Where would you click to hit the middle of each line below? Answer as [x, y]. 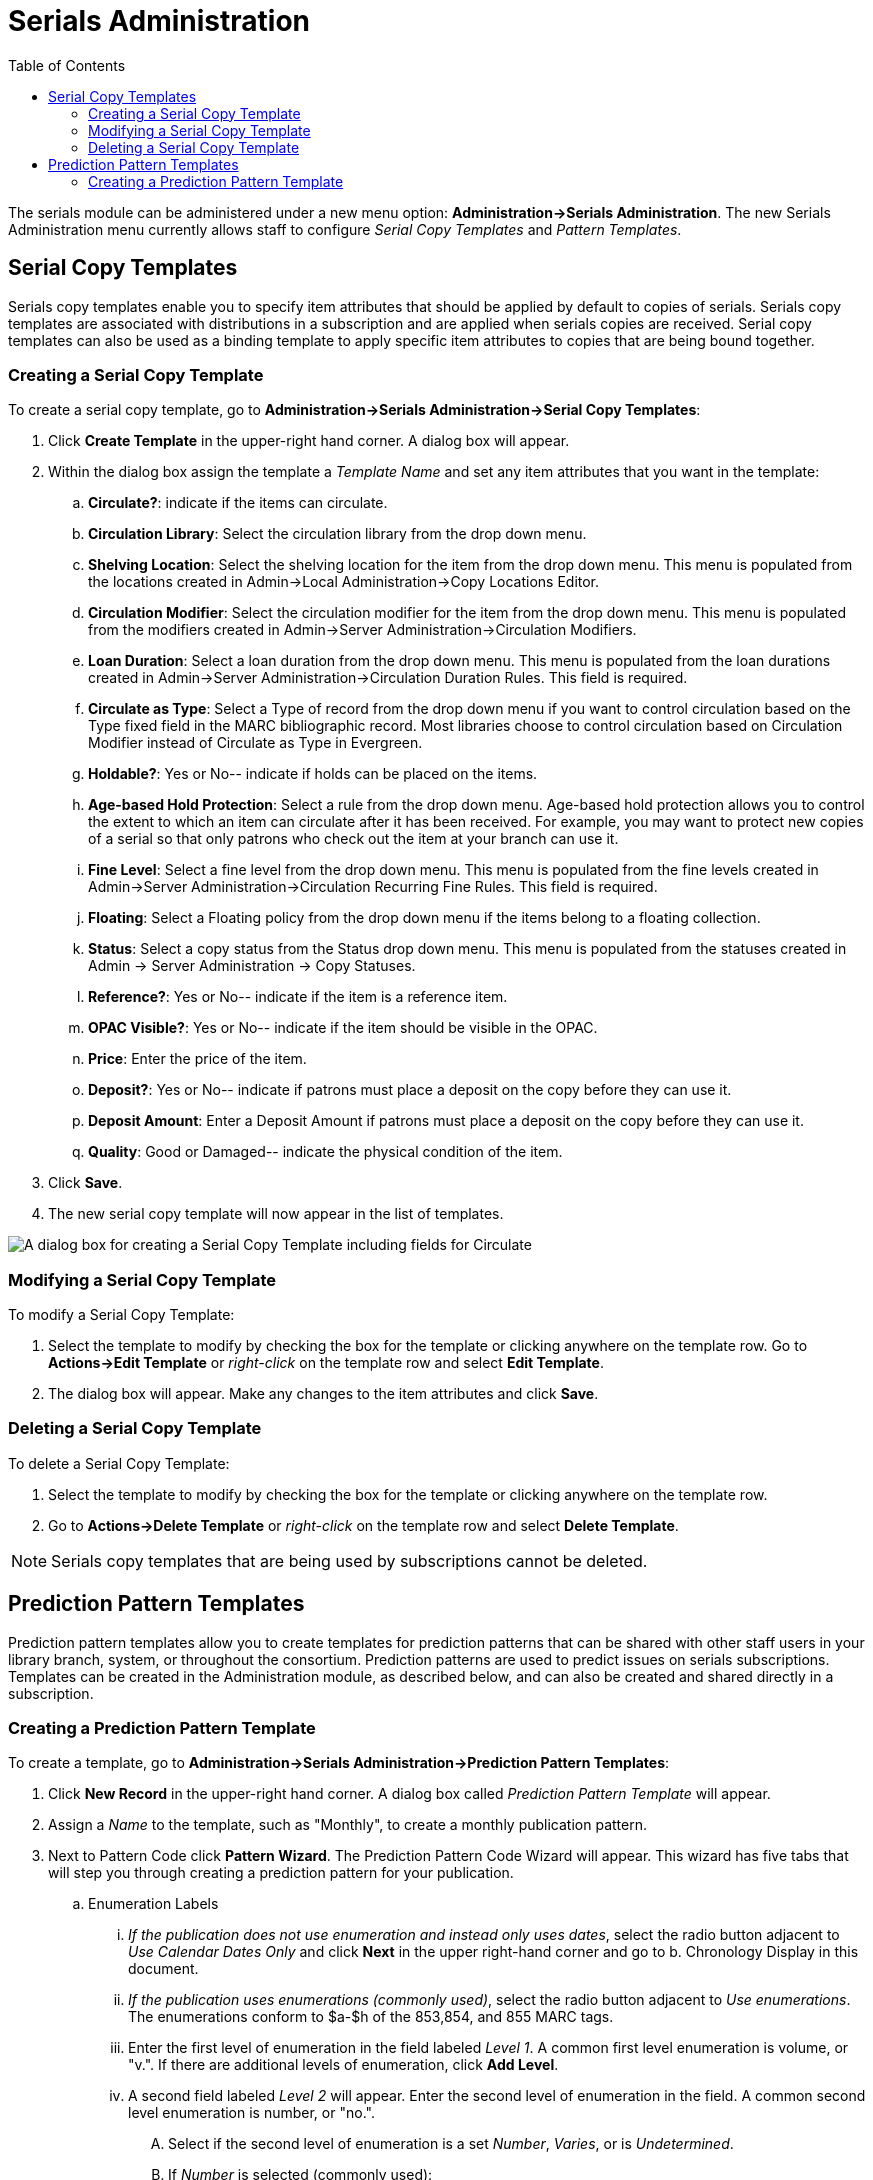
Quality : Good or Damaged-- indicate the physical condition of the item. [325, 1152]
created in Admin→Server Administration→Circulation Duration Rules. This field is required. [388, 678]
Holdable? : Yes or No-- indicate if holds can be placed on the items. [313, 774]
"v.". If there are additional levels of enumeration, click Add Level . [343, 2065]
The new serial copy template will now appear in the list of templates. [276, 1214]
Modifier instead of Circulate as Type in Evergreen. [255, 743]
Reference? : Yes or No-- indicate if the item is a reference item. [298, 997]
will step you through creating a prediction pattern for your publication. [281, 1873]
